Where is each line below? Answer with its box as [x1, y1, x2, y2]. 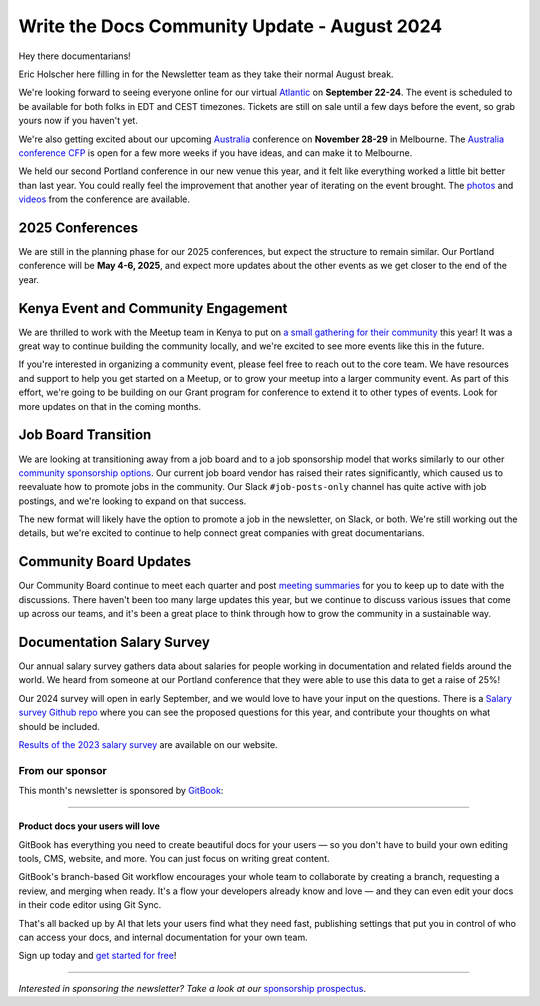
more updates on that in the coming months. [18, 400, 202, 412]
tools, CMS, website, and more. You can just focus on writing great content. [18, 852, 330, 864]
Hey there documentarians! [18, 50, 132, 62]
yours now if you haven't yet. [18, 115, 139, 127]
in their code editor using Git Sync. [18, 899, 162, 911]
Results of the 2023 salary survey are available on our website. [18, 739, 279, 751]
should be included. [18, 720, 100, 732]
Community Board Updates [18, 553, 192, 570]
